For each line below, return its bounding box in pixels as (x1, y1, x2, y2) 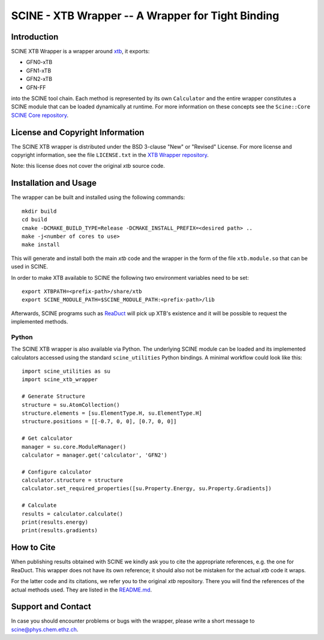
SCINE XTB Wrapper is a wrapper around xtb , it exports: (11, 48, 150, 55)
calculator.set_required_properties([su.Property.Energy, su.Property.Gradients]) (22, 485, 272, 492)
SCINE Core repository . (11, 111, 69, 119)
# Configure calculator (22, 468, 92, 475)
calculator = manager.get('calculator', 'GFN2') (22, 451, 167, 458)
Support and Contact (11, 602, 91, 612)
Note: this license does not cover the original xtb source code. (11, 162, 165, 170)
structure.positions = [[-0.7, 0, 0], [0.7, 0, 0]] (22, 418, 177, 425)
